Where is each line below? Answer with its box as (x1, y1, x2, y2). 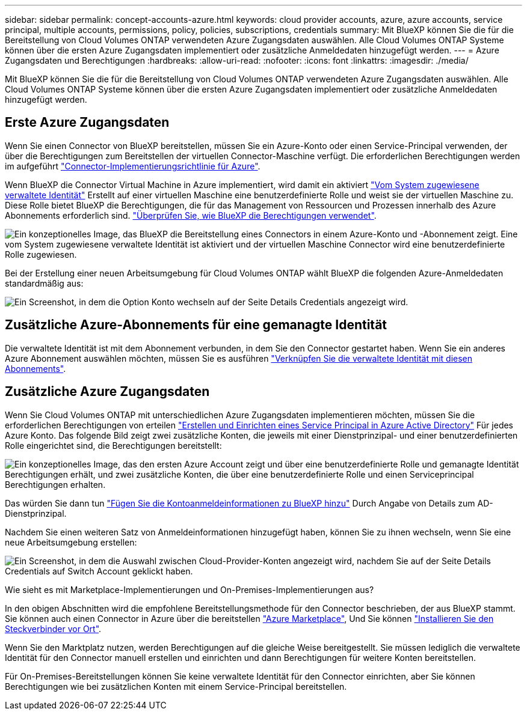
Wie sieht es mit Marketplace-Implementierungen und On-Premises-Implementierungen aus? (5, 584, 374, 595)
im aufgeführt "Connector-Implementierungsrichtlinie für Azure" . (5, 160, 260, 171)
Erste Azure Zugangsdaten (5, 115, 170, 130)
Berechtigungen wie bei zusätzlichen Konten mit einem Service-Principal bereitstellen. (5, 681, 347, 692)
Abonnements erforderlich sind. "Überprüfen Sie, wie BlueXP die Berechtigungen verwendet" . (5, 210, 377, 221)
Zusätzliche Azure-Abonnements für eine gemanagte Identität (5, 317, 387, 333)
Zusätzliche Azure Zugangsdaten (5, 384, 210, 400)
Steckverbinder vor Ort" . (5, 623, 102, 634)
